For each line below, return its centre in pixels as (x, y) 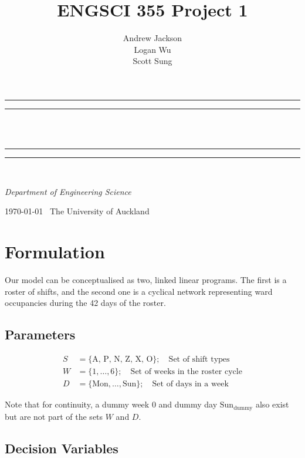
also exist (272, 404)
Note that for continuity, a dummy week (77, 404)
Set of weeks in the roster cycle (186, 372)
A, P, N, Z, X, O (123, 359)
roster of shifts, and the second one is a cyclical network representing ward (139, 291)
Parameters (40, 334)
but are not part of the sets (54, 416)
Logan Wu (152, 49)
